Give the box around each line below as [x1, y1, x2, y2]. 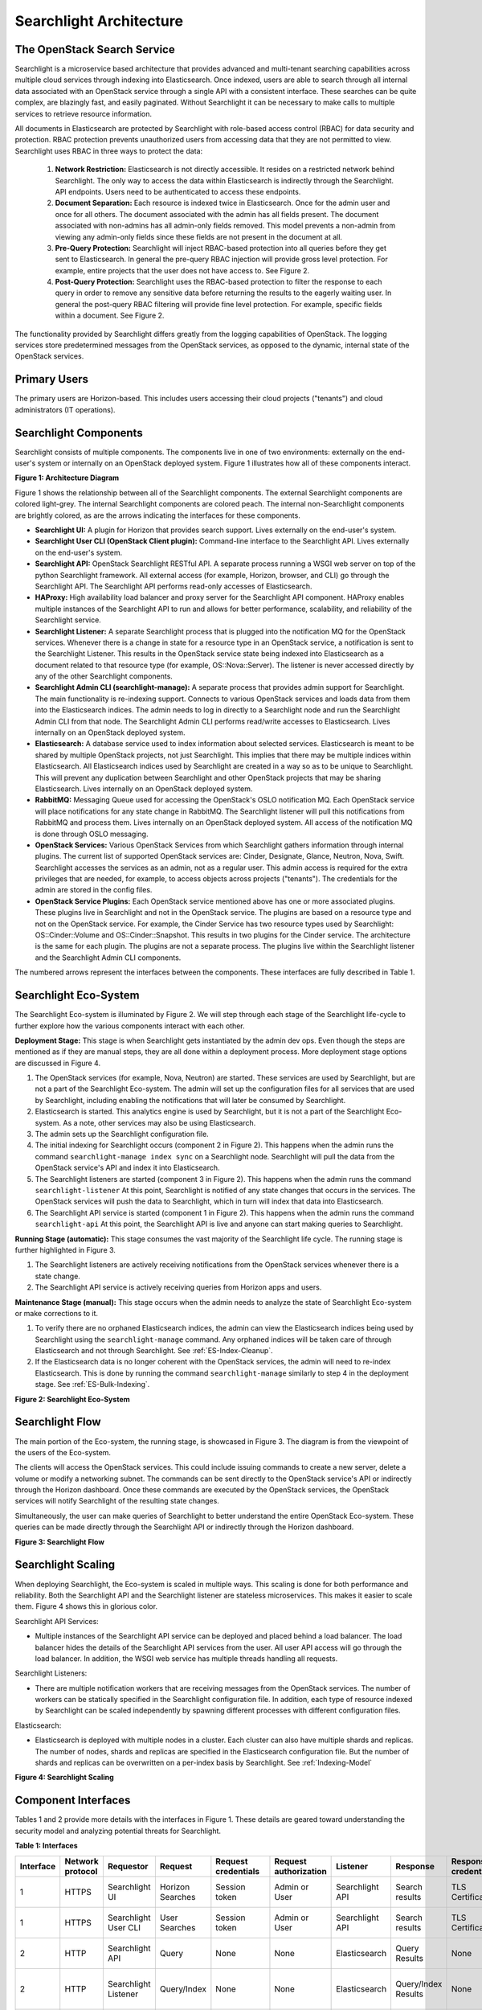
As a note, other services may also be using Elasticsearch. [63, 1118, 256, 1127]
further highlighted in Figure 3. [14, 1245, 116, 1254]
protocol [64, 1865, 98, 1877]
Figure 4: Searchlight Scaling [14, 1773, 114, 1782]
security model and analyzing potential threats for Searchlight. [14, 1826, 221, 1836]
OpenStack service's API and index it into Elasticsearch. [35, 1163, 220, 1173]
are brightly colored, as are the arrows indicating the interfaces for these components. [14, 511, 300, 520]
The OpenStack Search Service [14, 43, 176, 56]
